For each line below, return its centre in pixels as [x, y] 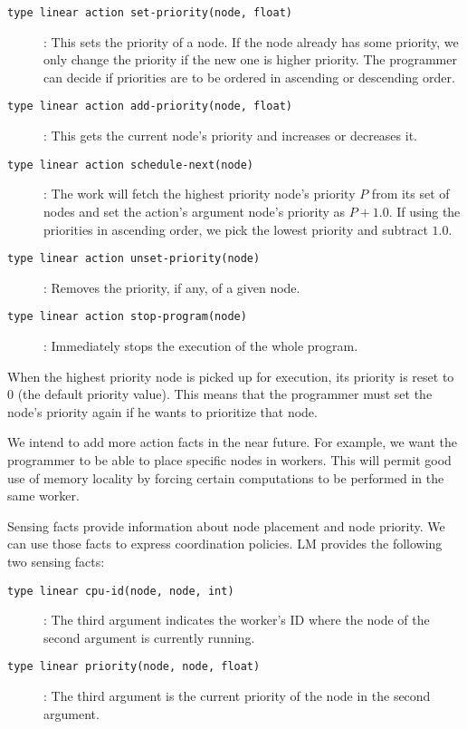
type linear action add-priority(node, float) [150, 107]
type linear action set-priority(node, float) [150, 13]
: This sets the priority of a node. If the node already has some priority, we [251, 41]
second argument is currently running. [149, 637]
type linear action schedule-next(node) [131, 165]
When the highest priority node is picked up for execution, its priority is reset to [231, 376]
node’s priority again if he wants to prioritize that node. [162, 411]
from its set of [410, 194]
